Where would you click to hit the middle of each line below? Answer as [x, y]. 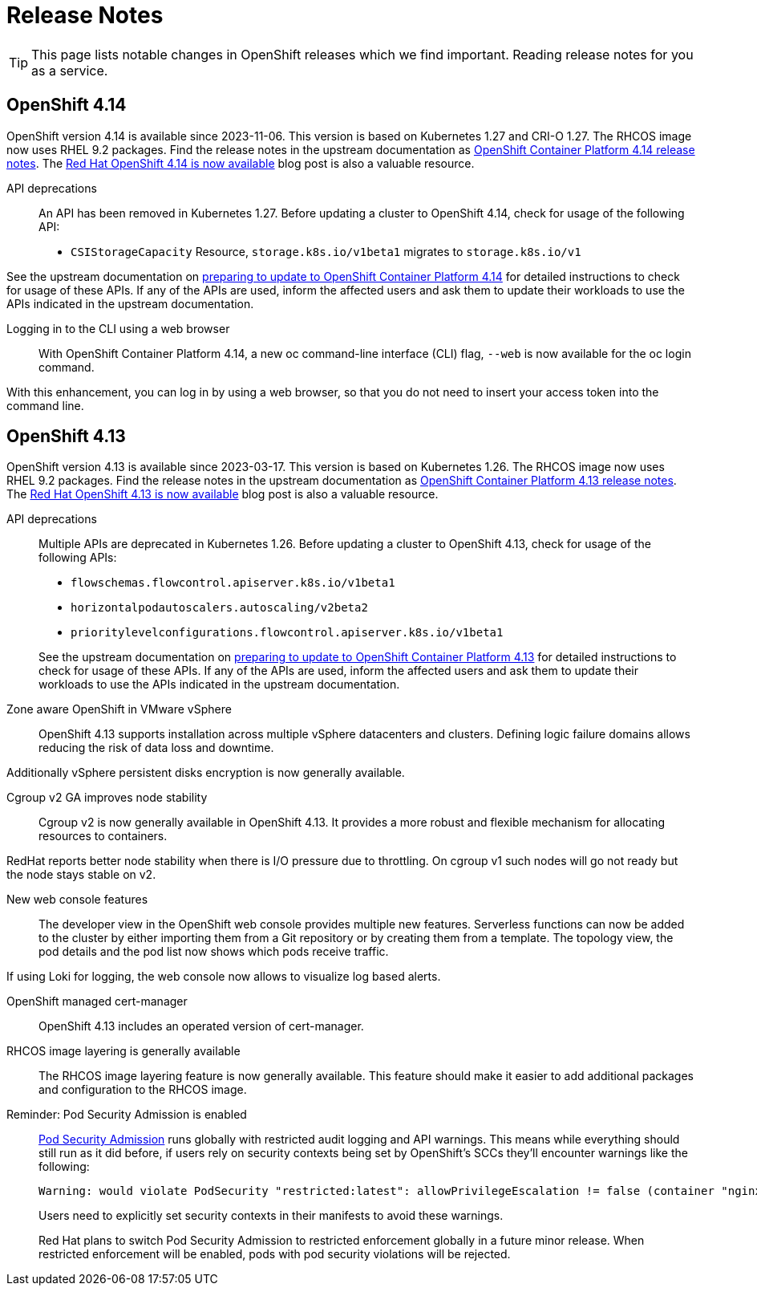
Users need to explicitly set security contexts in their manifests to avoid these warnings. [271, 1216]
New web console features [77, 900]
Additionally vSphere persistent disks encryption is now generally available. [206, 773]
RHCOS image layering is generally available [123, 1051]
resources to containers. [103, 836]
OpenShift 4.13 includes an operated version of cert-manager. [201, 1026]
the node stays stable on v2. [81, 875]
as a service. [70, 70]
